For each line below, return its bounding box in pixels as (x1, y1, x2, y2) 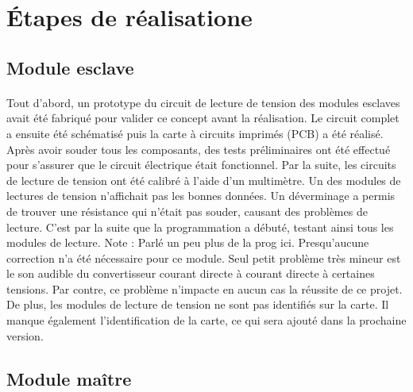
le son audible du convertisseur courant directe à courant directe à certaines (6, 265, 375, 282)
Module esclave (6, 55, 134, 79)
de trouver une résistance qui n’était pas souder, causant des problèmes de (6, 202, 368, 219)
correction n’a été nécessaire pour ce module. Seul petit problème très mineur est (6, 249, 401, 266)
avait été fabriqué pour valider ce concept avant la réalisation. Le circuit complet (6, 110, 399, 126)
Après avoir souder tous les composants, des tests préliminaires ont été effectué (6, 140, 391, 157)
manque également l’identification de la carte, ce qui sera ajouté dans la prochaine (6, 312, 407, 329)
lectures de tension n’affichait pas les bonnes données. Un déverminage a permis (6, 187, 396, 204)
